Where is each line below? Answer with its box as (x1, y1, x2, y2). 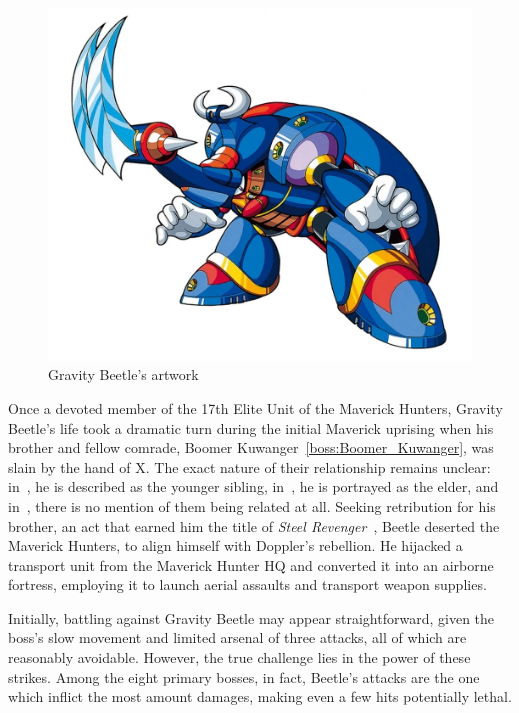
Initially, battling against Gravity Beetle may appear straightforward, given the (8, 607, 495, 628)
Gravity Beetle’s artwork (48, 364, 199, 385)
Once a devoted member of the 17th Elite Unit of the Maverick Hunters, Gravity (8, 397, 503, 418)
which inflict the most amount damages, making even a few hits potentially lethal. (8, 686, 512, 707)
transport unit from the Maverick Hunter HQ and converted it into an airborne (8, 554, 494, 575)
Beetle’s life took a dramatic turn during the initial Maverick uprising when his (8, 417, 494, 438)
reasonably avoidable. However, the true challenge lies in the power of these (8, 647, 471, 668)
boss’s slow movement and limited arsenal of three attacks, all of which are (8, 627, 467, 648)
